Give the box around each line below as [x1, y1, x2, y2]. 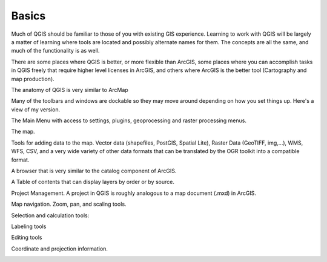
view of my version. [11, 106, 61, 113]
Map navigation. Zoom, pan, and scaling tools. [11, 200, 127, 208]
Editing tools [11, 234, 42, 241]
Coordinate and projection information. [11, 245, 108, 252]
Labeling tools [11, 223, 47, 230]
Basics [11, 9, 46, 22]
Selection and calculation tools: [11, 212, 90, 219]
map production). [11, 75, 54, 82]
